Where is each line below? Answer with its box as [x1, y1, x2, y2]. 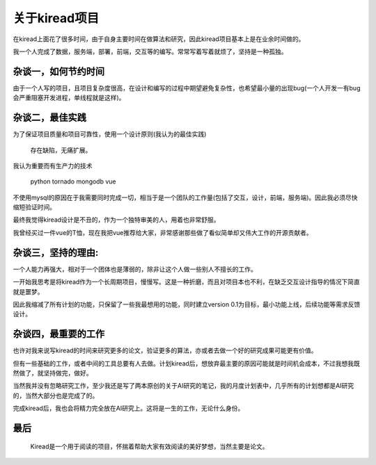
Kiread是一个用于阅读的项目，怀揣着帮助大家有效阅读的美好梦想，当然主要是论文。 [30, 442, 269, 450]
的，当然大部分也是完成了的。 [13, 391, 99, 400]
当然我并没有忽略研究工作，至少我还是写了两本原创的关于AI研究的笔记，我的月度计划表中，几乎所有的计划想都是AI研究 [13, 382, 354, 390]
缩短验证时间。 [13, 203, 56, 211]
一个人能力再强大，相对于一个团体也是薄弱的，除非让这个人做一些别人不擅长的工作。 [13, 265, 257, 273]
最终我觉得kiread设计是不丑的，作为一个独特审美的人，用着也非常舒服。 [13, 215, 220, 224]
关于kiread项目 [13, 10, 100, 26]
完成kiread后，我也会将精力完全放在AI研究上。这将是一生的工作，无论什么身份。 [13, 404, 244, 413]
